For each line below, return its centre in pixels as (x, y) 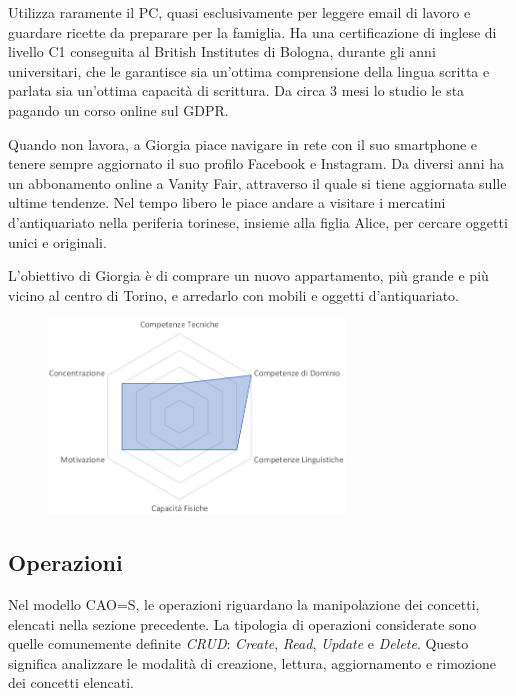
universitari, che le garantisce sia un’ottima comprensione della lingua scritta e (249, 70)
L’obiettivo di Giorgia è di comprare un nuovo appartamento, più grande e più (248, 275)
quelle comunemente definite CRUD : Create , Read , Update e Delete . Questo (238, 643)
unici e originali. (57, 241)
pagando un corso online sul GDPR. (118, 109)
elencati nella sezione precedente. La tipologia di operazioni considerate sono (242, 623)
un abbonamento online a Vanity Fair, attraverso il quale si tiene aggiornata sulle (257, 182)
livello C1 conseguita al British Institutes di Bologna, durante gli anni (222, 51)
